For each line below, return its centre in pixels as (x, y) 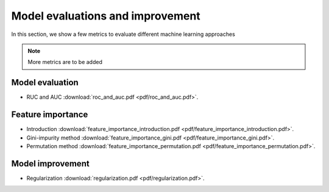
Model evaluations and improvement (106, 16)
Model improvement (50, 164)
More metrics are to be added (65, 62)
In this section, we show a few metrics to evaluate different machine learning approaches (123, 34)
